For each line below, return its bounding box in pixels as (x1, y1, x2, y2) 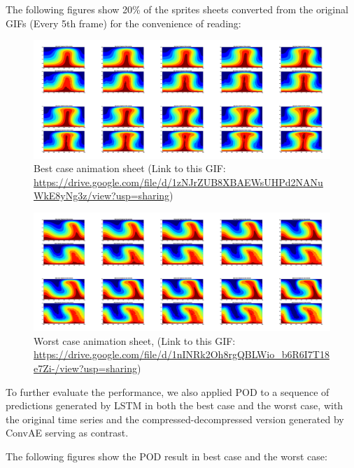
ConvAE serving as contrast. (6, 425, 129, 440)
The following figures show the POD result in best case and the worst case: (6, 449, 327, 463)
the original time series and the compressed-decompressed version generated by (6, 411, 344, 426)
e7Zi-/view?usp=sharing (34, 361, 137, 376)
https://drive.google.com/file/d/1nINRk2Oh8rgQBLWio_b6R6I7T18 (34, 347, 330, 362)
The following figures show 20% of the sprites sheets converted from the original (6, 2, 348, 16)
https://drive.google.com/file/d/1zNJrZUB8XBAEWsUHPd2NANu (34, 174, 323, 189)
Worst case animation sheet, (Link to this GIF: (34, 333, 236, 348)
